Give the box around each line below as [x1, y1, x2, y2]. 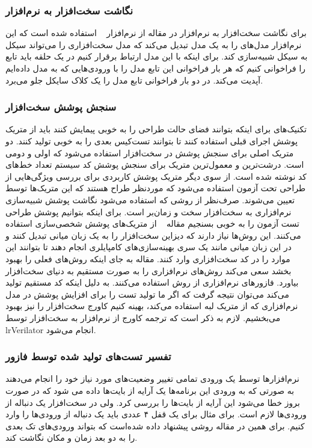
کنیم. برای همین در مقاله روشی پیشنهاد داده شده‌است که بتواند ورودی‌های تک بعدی [5, 419, 305, 432]
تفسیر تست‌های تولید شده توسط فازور [5, 349, 171, 364]
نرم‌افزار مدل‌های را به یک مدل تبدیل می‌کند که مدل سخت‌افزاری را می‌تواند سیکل [5, 38, 302, 51]
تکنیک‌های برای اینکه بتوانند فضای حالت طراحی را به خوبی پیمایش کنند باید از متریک [5, 123, 307, 135]
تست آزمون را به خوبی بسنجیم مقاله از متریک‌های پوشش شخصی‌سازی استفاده [5, 217, 299, 230]
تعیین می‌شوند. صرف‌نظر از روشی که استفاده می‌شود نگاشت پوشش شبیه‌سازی [5, 193, 295, 206]
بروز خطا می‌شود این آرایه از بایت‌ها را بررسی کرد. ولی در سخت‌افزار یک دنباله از [5, 396, 300, 408]
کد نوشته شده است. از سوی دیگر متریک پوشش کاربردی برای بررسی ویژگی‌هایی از [5, 170, 307, 182]
